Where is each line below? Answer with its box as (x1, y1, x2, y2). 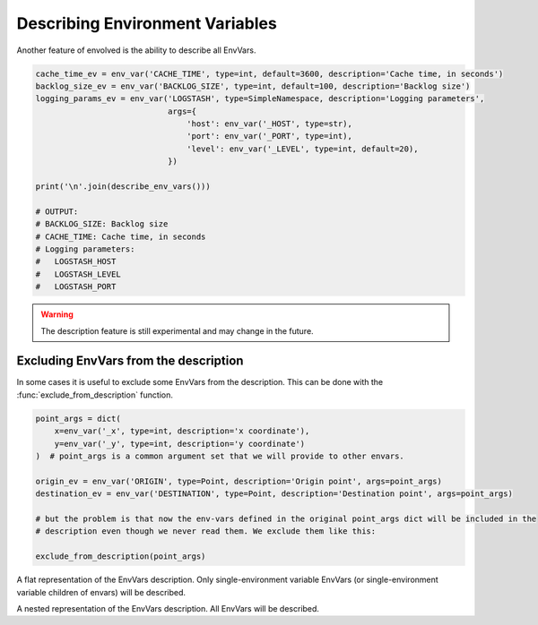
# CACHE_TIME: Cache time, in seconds (35, 231, 206, 242)
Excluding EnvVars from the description (16, 354, 244, 369)
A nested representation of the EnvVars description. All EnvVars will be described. (16, 603, 320, 613)
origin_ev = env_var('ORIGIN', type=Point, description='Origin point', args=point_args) (35, 475, 443, 486)
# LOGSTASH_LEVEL (35, 269, 121, 279)
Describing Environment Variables (16, 13, 277, 33)
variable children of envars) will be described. (16, 586, 187, 597)
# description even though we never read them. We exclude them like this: (35, 527, 377, 536)
